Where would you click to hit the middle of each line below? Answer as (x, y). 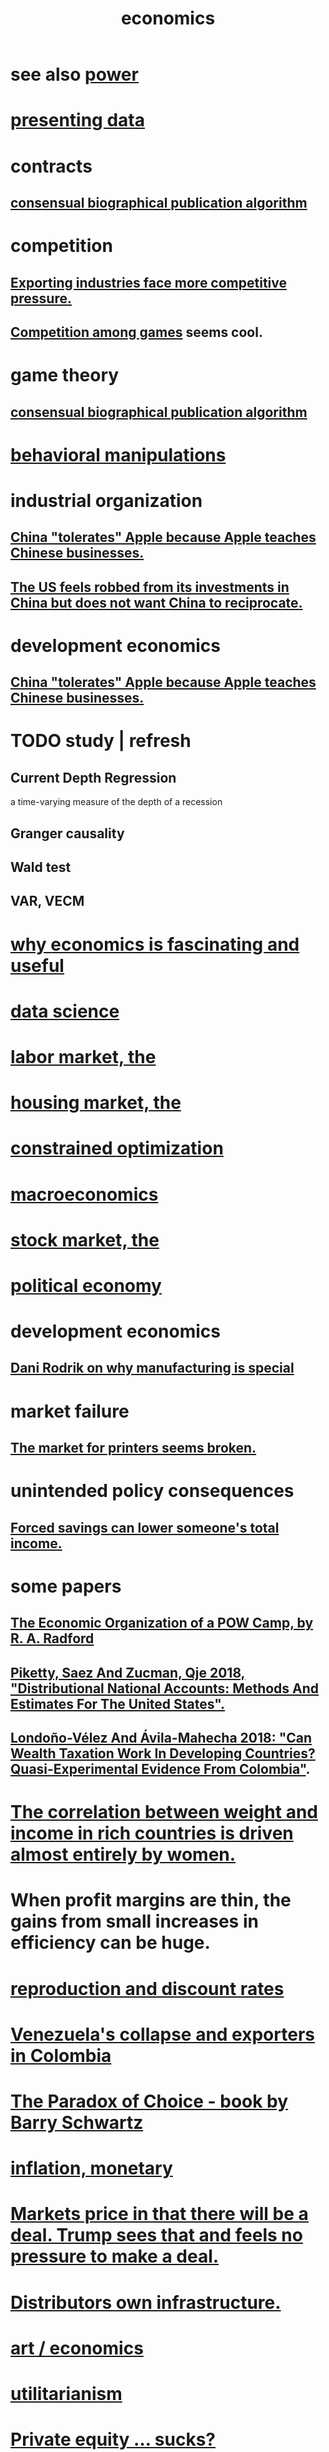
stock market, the (85, 1239)
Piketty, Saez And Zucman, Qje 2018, (128, 1672)
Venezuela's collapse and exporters (162, 2034)
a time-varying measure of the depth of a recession (116, 802)
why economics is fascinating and (155, 944)
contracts (51, 166)
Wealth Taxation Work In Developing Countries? (163, 1753)
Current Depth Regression (93, 777)
